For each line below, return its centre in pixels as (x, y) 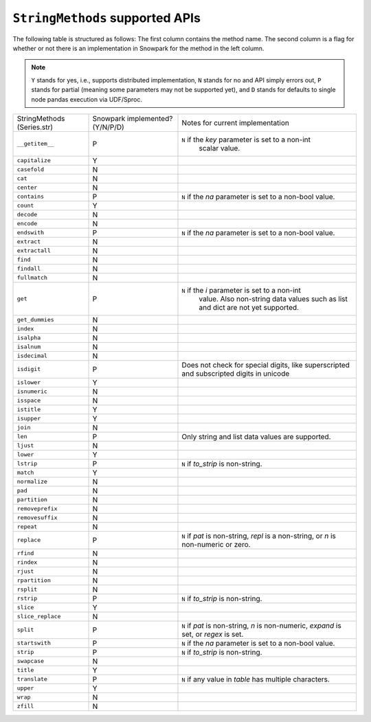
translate (32, 679)
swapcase (31, 661)
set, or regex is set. (213, 634)
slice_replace (39, 617)
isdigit (29, 369)
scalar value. (220, 148)
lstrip (27, 464)
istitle (29, 410)
